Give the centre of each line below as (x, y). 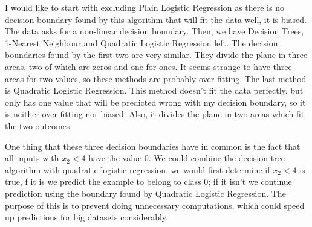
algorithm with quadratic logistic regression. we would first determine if (138, 169)
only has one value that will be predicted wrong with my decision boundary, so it (155, 102)
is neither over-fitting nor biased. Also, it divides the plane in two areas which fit (155, 114)
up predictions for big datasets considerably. (86, 217)
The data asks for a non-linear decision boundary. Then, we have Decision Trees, (154, 31)
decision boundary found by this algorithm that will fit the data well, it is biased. (156, 19)
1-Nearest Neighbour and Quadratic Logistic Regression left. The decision (141, 43)
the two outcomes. (39, 125)
